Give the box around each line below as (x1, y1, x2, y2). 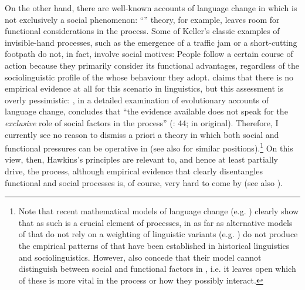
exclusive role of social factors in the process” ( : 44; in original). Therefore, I (5, 116, 279, 129)
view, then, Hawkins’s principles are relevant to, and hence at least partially (5, 153, 278, 166)
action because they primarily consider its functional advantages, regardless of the (5, 59, 299, 71)
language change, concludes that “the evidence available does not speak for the (5, 105, 288, 117)
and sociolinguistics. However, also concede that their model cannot (18, 251, 262, 263)
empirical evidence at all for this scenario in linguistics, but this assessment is (5, 82, 283, 95)
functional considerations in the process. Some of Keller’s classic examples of (5, 25, 280, 37)
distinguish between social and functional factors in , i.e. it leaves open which (18, 262, 296, 275)
